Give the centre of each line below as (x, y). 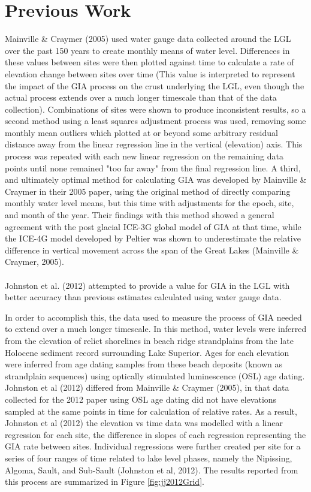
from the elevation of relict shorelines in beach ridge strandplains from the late (149, 340)
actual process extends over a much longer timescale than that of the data (141, 97)
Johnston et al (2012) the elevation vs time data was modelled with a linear (144, 423)
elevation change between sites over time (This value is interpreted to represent (150, 73)
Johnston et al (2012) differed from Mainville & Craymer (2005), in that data (147, 387)
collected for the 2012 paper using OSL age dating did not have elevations (141, 399)
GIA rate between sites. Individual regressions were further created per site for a (153, 446)
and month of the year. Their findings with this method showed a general (140, 215)
